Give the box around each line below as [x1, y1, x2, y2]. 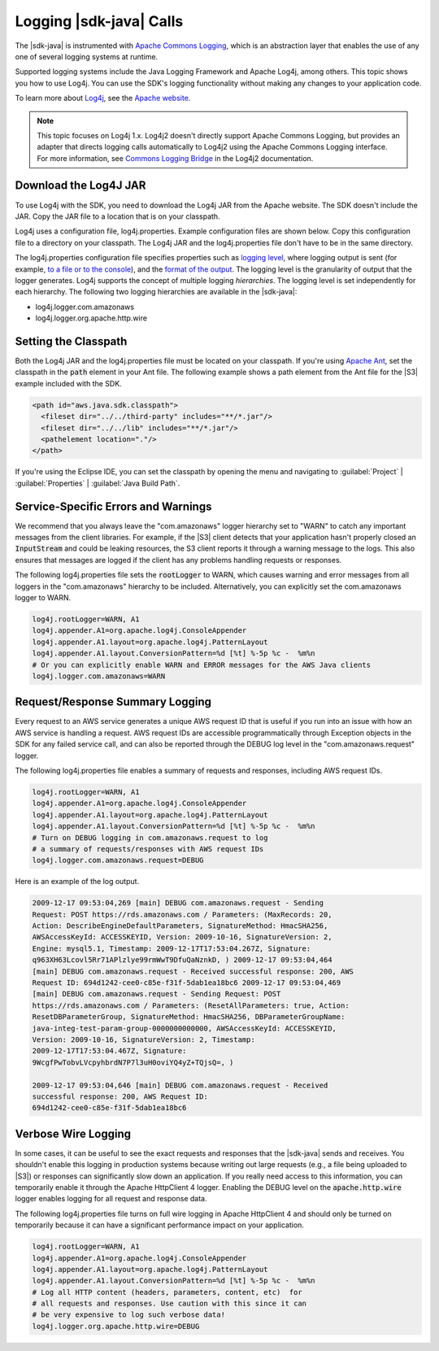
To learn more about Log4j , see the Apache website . [15, 94, 191, 103]
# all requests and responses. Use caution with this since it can [32, 1299, 307, 1309]
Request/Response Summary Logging [15, 695, 211, 709]
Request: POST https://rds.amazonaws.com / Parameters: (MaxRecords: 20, [32, 909, 333, 919]
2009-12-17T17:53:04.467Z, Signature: [32, 1046, 187, 1056]
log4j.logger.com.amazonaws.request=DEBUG [32, 856, 204, 865]
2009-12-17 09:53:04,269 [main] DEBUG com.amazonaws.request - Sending [32, 899, 324, 908]
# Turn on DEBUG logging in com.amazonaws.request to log [32, 833, 268, 842]
